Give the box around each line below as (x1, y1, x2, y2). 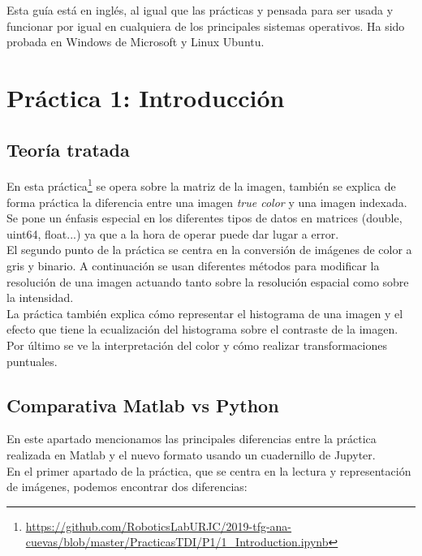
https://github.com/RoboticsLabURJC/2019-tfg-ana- (25, 517, 292, 534)
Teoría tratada (6, 136, 130, 162)
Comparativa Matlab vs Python (6, 392, 279, 417)
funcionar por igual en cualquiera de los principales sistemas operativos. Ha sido (6, 17, 405, 34)
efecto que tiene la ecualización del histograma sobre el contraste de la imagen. (6, 321, 398, 338)
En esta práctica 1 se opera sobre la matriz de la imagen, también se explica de (6, 175, 396, 195)
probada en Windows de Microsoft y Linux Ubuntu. (6, 33, 265, 50)
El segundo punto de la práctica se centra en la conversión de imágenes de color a (6, 241, 412, 258)
